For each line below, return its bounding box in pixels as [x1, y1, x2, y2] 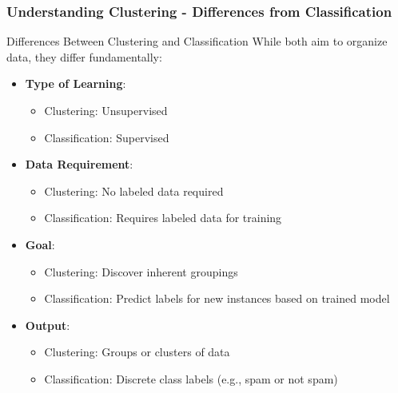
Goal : [25, 236, 55, 252]
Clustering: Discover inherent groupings [44, 263, 238, 280]
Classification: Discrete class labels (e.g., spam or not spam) [44, 370, 338, 387]
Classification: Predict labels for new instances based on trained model [44, 290, 390, 307]
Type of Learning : [25, 75, 126, 92]
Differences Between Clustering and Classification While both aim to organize [6, 33, 388, 50]
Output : [25, 316, 70, 333]
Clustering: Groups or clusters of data [44, 343, 230, 360]
